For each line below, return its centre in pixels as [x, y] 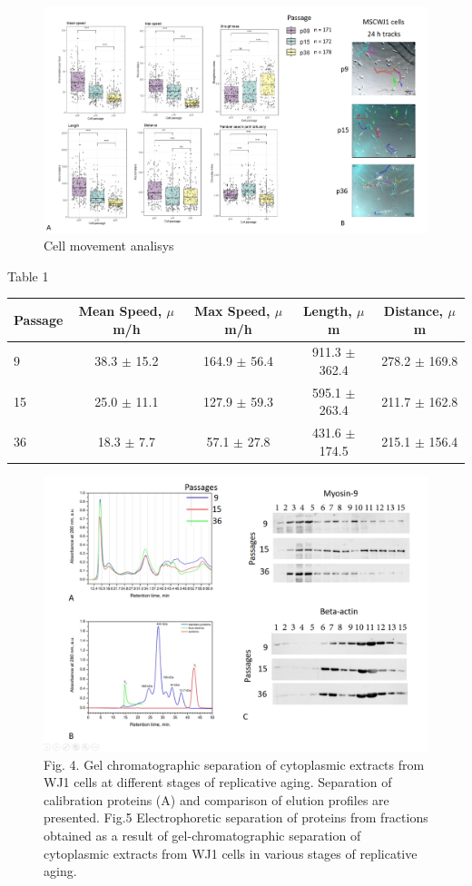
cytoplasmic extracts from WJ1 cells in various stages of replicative [231, 853]
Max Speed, [232, 310]
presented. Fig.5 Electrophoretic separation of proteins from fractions [236, 817]
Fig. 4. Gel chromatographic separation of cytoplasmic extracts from [234, 764]
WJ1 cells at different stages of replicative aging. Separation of [218, 782]
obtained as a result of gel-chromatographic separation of [202, 836]
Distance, [413, 310]
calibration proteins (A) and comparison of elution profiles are [216, 799]
